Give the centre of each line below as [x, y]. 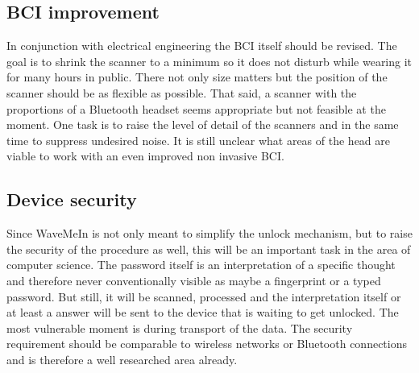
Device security [72, 199]
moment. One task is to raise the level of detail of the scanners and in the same [203, 124]
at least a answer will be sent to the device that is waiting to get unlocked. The [203, 312]
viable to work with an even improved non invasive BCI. [145, 156]
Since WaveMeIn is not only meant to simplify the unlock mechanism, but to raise [209, 233]
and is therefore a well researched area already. [122, 359]
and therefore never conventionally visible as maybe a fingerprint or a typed [194, 280]
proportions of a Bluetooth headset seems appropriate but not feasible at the [196, 108]
